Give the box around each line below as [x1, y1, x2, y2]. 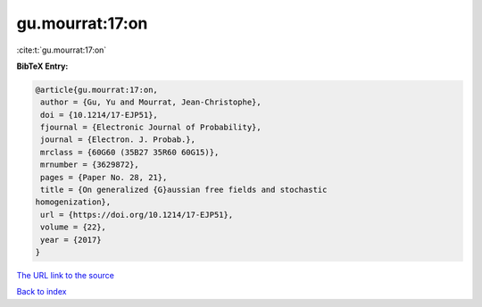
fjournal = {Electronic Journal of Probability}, [40, 122, 262, 133]
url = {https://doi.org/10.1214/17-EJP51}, [40, 210, 234, 220]
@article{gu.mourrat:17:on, [35, 85, 158, 95]
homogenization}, [35, 197, 112, 207]
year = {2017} [40, 235, 102, 245]
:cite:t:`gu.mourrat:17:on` [16, 45, 107, 55]
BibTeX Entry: [16, 61, 69, 71]
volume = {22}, [40, 222, 107, 232]
